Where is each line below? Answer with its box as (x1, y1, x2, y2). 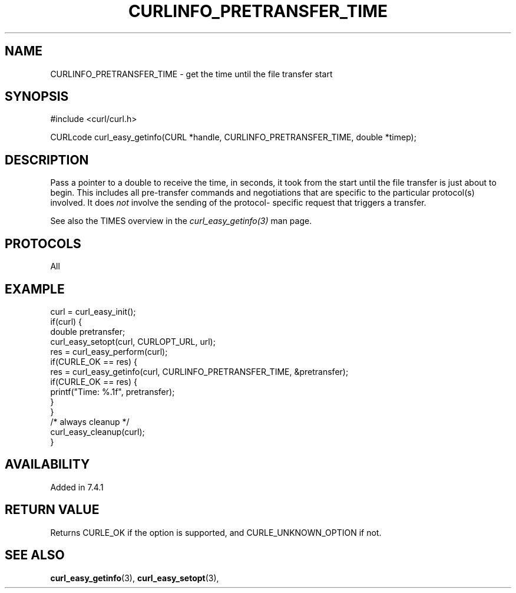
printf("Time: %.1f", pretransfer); (50, 386, 175, 397)
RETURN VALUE (5, 502, 100, 518)
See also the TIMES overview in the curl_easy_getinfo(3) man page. (50, 216, 312, 226)
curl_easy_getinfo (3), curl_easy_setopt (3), (50, 572, 219, 583)
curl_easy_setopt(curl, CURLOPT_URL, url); (50, 336, 216, 347)
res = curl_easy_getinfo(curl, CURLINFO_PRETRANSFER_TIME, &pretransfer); (50, 366, 349, 377)
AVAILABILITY (5, 457, 90, 472)
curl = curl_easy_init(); (50, 306, 136, 317)
